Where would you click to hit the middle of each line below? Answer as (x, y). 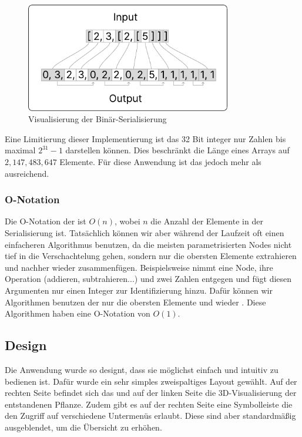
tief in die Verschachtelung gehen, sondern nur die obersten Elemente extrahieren (151, 256)
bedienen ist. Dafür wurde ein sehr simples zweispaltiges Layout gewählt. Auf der (151, 381)
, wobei (127, 221)
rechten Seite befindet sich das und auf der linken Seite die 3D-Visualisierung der (151, 393)
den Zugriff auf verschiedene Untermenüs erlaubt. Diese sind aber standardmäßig (150, 416)
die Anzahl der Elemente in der (207, 221)
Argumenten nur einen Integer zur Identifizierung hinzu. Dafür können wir (139, 290)
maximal (20, 150)
